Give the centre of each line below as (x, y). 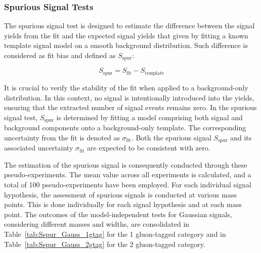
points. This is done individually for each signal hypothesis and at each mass (123, 204)
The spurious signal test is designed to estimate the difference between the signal (129, 26)
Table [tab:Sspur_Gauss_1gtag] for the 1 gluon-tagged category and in (115, 234)
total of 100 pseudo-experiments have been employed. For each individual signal (128, 184)
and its (241, 137)
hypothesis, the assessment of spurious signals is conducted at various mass (120, 194)
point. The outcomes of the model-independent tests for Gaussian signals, (118, 214)
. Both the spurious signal (171, 137)
